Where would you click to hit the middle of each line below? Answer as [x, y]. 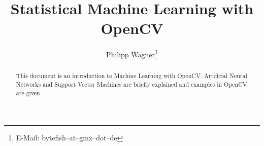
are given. [29, 93]
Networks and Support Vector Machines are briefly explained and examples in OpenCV [131, 84]
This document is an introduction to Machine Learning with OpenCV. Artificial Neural [131, 76]
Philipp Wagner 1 [132, 53]
